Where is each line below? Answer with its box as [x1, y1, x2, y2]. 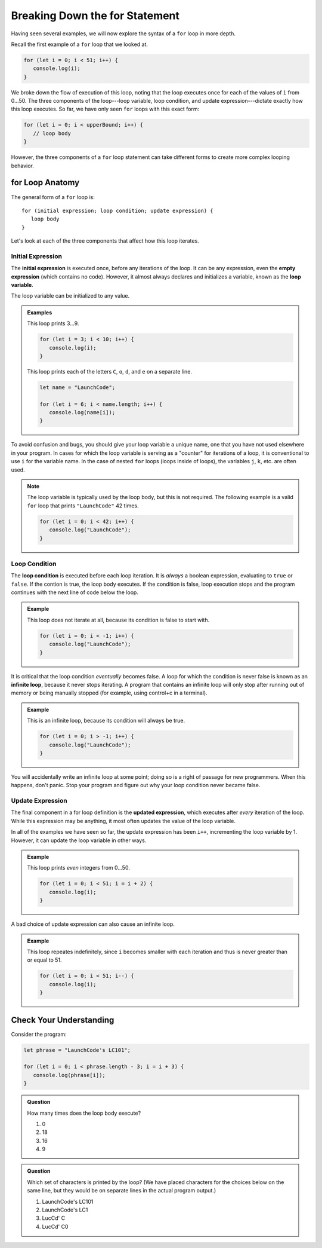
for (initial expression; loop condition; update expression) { [21, 207, 214, 214]
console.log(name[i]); [48, 409, 116, 416]
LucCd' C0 [42, 1223, 69, 1230]
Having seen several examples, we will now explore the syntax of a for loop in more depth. [11, 30, 236, 37]
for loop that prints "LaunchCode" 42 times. [27, 502, 140, 509]
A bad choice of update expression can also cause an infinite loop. [11, 920, 175, 928]
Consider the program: [11, 1030, 67, 1038]
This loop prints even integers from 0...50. [27, 864, 131, 871]
